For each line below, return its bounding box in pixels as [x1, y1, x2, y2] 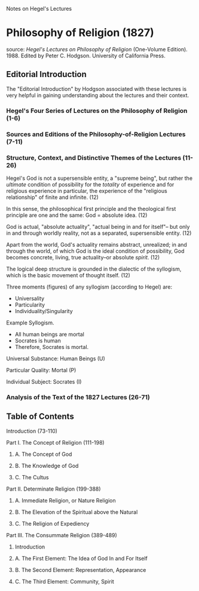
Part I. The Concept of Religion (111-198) [6, 439, 105, 446]
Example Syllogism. [6, 319, 55, 326]
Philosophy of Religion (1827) [6, 26, 154, 39]
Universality [14, 295, 45, 302]
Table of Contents [6, 412, 75, 422]
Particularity [14, 301, 45, 308]
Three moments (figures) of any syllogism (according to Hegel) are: [6, 283, 173, 290]
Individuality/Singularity [14, 307, 73, 314]
